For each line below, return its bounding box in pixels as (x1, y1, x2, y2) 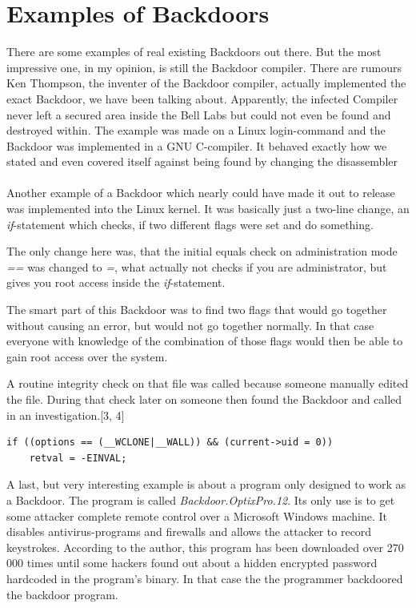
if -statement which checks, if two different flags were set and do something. (6, 215, 374, 232)
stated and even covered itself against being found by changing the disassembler (6, 153, 398, 170)
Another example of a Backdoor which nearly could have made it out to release (6, 184, 395, 201)
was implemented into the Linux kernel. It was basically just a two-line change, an (6, 200, 410, 217)
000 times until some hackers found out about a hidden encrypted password (6, 554, 378, 571)
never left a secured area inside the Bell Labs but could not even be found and (6, 106, 391, 123)
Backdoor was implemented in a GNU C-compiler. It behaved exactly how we (6, 137, 387, 154)
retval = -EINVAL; (29, 452, 127, 464)
